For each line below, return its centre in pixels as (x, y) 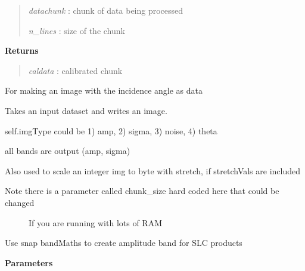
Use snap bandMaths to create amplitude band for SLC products (124, 243)
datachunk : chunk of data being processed (106, 10)
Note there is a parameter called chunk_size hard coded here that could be (142, 191)
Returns (22, 50)
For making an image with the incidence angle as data (104, 90)
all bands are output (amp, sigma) (68, 151)
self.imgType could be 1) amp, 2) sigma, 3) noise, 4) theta (111, 130)
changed (20, 202)
